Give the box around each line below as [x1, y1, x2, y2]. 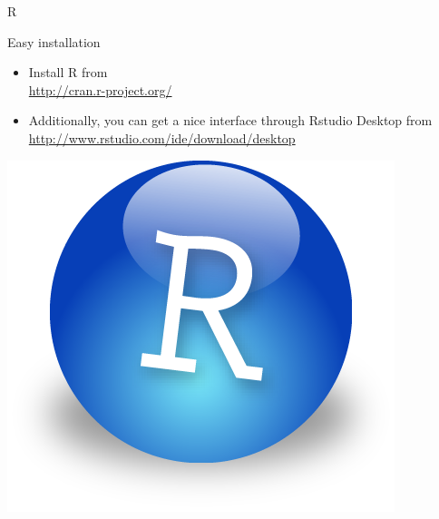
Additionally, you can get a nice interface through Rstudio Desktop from [28, 111, 433, 130]
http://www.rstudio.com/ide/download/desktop [28, 128, 296, 147]
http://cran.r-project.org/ [28, 80, 172, 99]
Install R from [28, 63, 108, 82]
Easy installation [7, 32, 101, 51]
